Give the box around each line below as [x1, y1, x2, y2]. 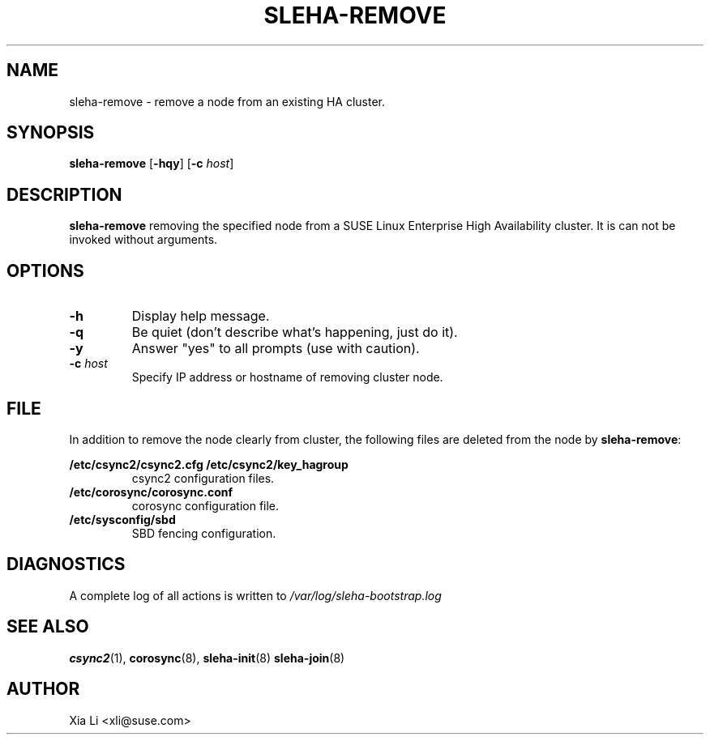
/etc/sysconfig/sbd [69, 512, 176, 526]
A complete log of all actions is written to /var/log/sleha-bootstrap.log [69, 588, 442, 603]
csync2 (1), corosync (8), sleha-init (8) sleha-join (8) [69, 650, 345, 665]
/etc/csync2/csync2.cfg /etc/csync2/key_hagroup [69, 457, 349, 471]
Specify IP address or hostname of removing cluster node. [131, 370, 443, 385]
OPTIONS [6, 260, 84, 281]
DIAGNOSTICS [6, 554, 126, 575]
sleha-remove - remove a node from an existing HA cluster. [69, 94, 385, 109]
